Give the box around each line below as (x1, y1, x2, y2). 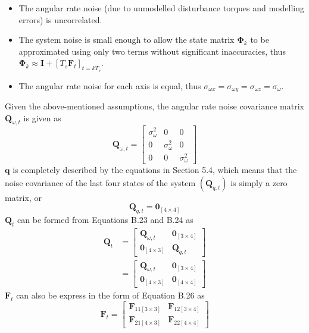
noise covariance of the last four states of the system (5, 176, 196, 189)
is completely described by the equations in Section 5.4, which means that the (13, 164, 297, 176)
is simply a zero (230, 176, 288, 189)
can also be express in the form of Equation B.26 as (16, 288, 205, 301)
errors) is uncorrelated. (18, 13, 102, 26)
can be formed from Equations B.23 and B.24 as (17, 213, 193, 226)
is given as (23, 111, 61, 124)
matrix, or (5, 191, 42, 203)
